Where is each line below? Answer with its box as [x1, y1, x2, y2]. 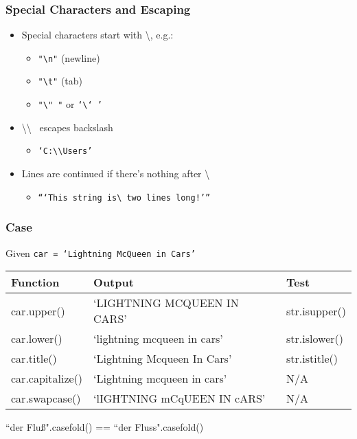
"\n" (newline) [38, 50, 100, 65]
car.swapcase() [11, 390, 81, 407]
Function [11, 274, 60, 291]
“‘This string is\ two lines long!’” [38, 192, 211, 203]
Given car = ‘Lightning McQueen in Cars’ [5, 245, 196, 260]
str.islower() [286, 330, 343, 347]
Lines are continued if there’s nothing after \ [21, 166, 210, 181]
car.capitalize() [11, 370, 83, 387]
